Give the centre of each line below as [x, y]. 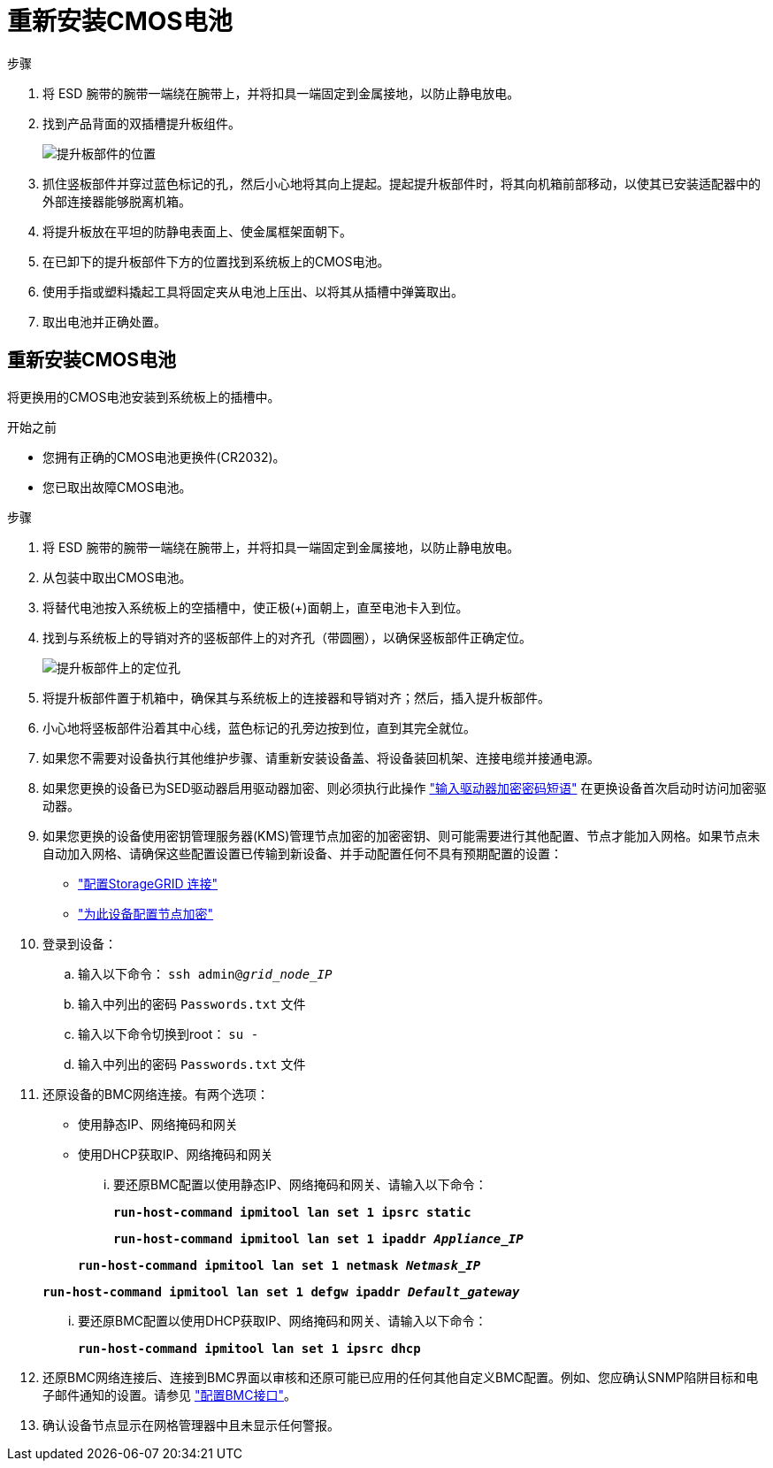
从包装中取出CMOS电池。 [117, 577]
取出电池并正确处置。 [104, 321]
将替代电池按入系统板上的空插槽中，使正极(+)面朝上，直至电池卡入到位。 [256, 607]
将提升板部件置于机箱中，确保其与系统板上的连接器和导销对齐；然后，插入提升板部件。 [296, 697]
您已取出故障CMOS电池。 [117, 487]
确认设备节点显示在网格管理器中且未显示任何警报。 [191, 1425]
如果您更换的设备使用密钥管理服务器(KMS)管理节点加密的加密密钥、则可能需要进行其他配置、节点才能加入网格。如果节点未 [402, 835]
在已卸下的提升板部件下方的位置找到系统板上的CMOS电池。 [216, 261]
